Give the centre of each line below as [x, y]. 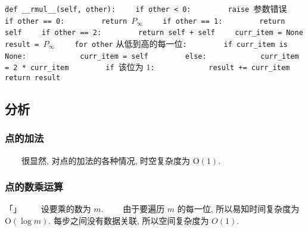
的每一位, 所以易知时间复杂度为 [238, 209]
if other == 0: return [66, 21]
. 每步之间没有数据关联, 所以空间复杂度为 [129, 220]
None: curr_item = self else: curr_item [152, 56]
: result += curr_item [220, 68]
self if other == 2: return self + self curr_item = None [154, 33]
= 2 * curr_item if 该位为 [74, 67]
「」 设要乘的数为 [48, 209]
